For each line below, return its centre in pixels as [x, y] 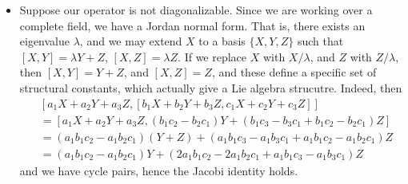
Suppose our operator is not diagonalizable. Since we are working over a [196, 10]
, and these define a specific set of [294, 72]
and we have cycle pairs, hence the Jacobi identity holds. [159, 170]
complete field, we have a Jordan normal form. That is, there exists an [192, 25]
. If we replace [212, 56]
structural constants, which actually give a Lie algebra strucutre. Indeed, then [211, 87]
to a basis [222, 41]
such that [320, 41]
